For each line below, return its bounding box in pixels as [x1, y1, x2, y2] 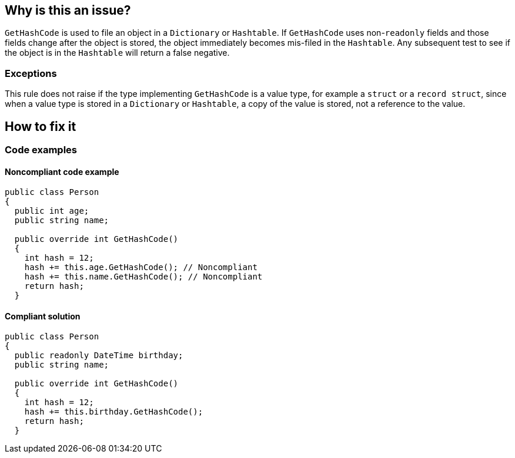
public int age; [14, 206, 89, 216]
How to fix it [5, 119, 76, 134]
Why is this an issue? [5, 3, 131, 18]
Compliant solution [5, 311, 81, 321]
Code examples [5, 144, 78, 156]
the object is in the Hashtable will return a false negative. [5, 48, 230, 58]
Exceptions [5, 67, 57, 79]
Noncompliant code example [5, 166, 119, 177]
